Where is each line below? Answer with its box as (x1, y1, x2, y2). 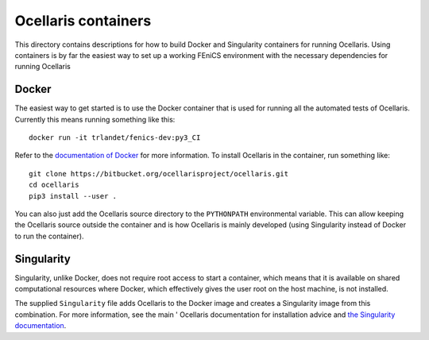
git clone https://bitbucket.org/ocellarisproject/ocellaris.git (29, 169, 289, 178)
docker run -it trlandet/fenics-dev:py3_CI (29, 133, 201, 142)
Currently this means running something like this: (14, 114, 176, 124)
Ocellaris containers (14, 12, 152, 29)
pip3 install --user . (29, 191, 118, 200)
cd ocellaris (29, 180, 79, 190)
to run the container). (14, 231, 84, 241)
